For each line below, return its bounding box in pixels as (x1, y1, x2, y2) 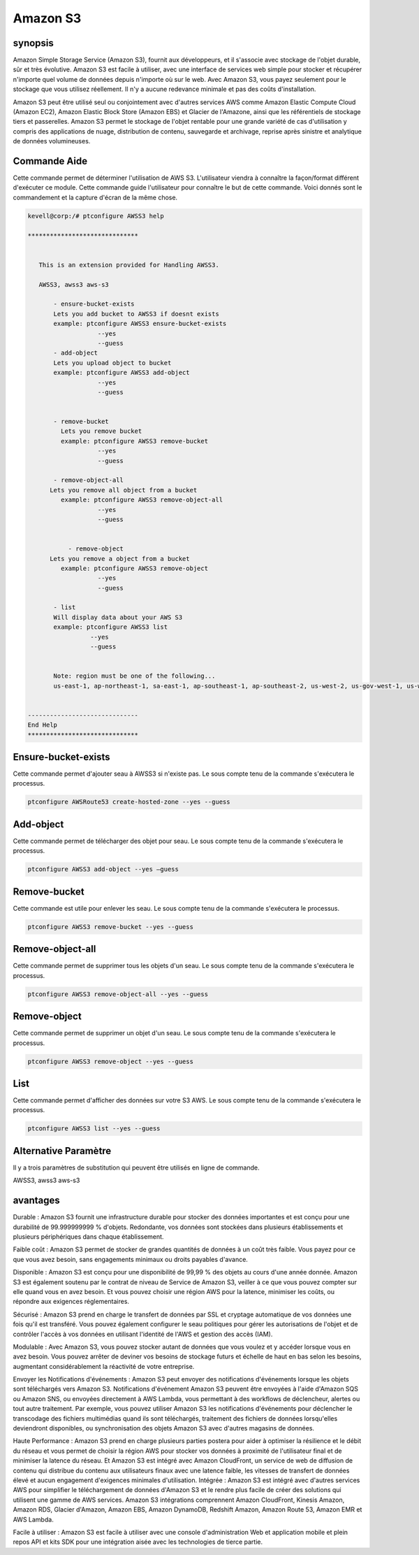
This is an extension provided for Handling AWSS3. (38, 261, 219, 269)
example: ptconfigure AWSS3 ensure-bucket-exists (53, 320, 227, 328)
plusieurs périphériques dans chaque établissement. (13, 1233, 164, 1241)
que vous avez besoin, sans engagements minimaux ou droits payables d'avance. (13, 1255, 248, 1263)
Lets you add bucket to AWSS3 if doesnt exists (53, 310, 219, 318)
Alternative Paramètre (13, 1144, 112, 1157)
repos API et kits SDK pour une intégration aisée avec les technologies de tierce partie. (13, 1538, 263, 1546)
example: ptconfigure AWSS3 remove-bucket (60, 437, 209, 445)
